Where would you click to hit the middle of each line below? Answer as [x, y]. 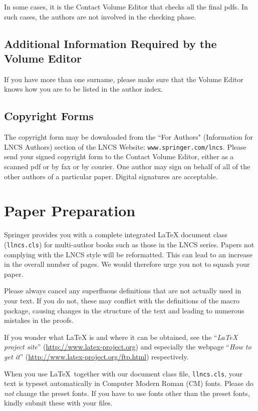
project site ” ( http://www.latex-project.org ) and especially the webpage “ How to [128, 347]
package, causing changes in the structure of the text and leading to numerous [124, 310]
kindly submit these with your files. [58, 403]
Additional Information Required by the [110, 43]
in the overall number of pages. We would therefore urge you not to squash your [127, 264]
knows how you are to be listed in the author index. [84, 89]
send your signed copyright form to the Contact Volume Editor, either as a [119, 156]
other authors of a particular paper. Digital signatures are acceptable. [111, 176]
